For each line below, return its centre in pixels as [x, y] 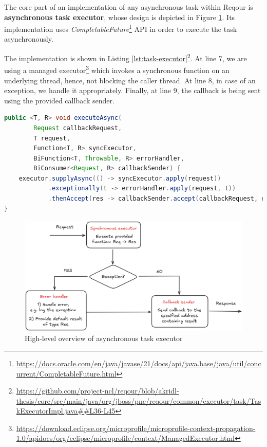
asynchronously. [29, 39]
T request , [52, 138]
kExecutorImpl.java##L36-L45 [66, 411]
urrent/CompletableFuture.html [66, 373]
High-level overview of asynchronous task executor [104, 338]
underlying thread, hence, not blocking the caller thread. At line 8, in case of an [130, 80]
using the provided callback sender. [59, 100]
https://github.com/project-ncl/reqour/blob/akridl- [98, 391]
